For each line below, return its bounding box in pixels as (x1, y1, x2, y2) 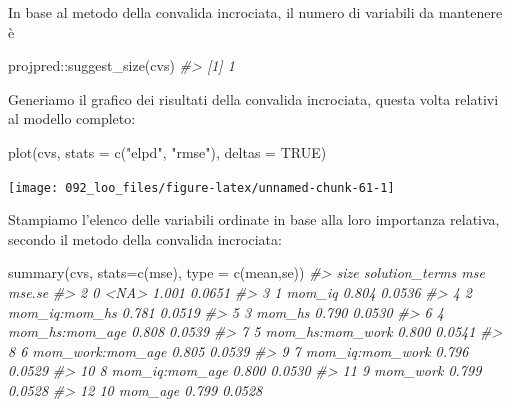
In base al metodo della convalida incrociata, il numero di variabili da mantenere (8, 2, 503, 22)
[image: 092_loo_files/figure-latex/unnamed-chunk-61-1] (8, 180, 395, 195)
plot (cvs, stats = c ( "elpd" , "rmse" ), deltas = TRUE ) (8, 141, 327, 162)
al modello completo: (8, 108, 136, 129)
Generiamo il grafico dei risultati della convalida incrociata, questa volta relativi (8, 88, 499, 109)
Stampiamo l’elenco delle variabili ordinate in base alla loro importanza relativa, (8, 209, 500, 230)
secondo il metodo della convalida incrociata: (8, 228, 282, 249)
